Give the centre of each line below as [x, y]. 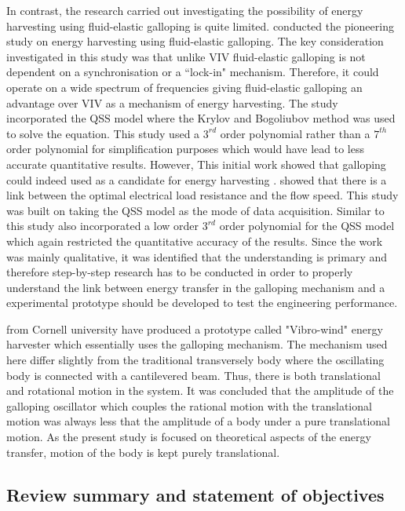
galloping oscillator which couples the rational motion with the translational [189, 405]
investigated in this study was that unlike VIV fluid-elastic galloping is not [186, 56]
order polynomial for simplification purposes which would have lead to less [185, 149]
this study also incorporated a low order [103, 226]
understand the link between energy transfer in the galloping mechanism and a [196, 287]
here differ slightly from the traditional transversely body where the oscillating [195, 360]
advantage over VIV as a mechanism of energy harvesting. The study [172, 102]
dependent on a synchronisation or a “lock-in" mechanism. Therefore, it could [193, 72]
